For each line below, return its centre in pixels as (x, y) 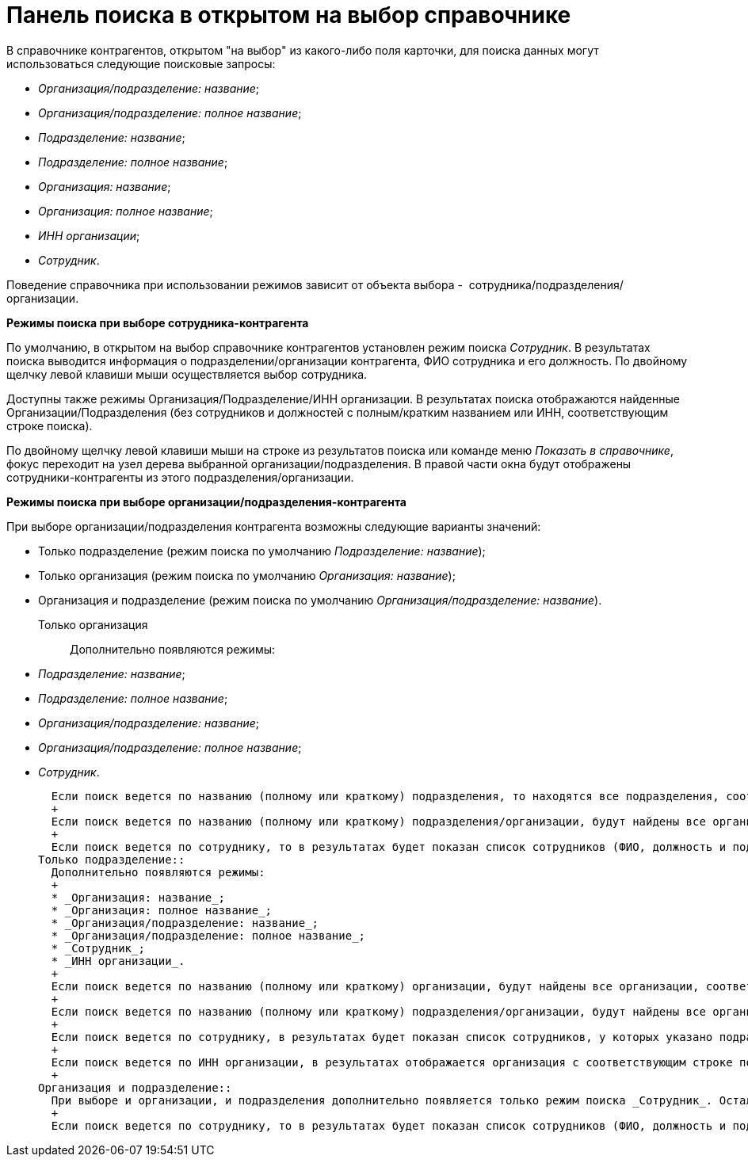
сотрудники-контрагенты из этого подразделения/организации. (180, 477)
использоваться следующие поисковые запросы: (141, 63)
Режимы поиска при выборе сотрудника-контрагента (158, 322)
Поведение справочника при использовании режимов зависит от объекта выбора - (235, 284)
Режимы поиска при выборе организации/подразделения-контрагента (206, 501)
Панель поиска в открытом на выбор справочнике (289, 15)
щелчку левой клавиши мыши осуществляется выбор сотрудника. (187, 374)
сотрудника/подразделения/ (546, 284)
